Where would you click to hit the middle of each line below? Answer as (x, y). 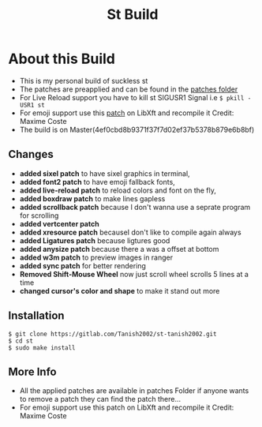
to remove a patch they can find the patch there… (100, 399)
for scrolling (39, 215)
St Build (132, 15)
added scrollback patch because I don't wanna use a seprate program (135, 207)
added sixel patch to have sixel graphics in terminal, (105, 173)
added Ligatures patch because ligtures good (95, 240)
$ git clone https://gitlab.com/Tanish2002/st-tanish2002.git (112, 334)
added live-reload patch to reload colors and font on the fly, (118, 190)
